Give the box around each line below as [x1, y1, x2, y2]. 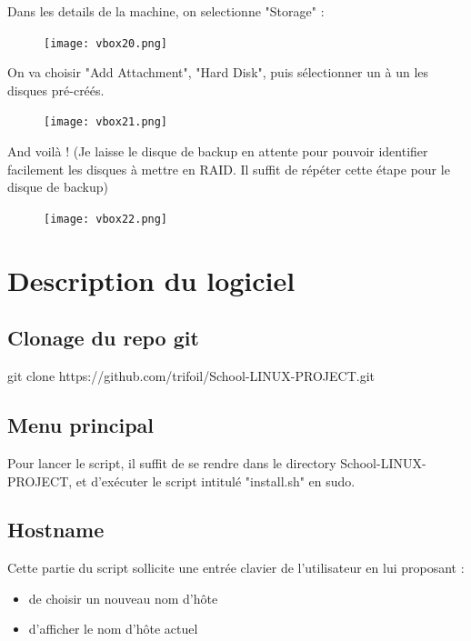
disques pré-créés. [7, 80, 105, 99]
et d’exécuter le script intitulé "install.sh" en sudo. [75, 471, 356, 490]
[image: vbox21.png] [44, 115, 168, 129]
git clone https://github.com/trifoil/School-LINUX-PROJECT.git [7, 366, 376, 386]
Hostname [7, 516, 105, 544]
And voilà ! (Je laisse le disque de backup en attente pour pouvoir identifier [7, 142, 428, 161]
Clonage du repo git [7, 324, 199, 352]
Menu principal [7, 411, 154, 439]
